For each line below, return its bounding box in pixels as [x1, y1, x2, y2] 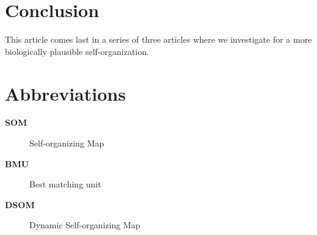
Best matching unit [29, 178, 101, 190]
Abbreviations [5, 81, 126, 106]
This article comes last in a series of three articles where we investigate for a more [5, 33, 312, 46]
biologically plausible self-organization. [5, 45, 149, 57]
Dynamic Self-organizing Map [29, 219, 140, 231]
